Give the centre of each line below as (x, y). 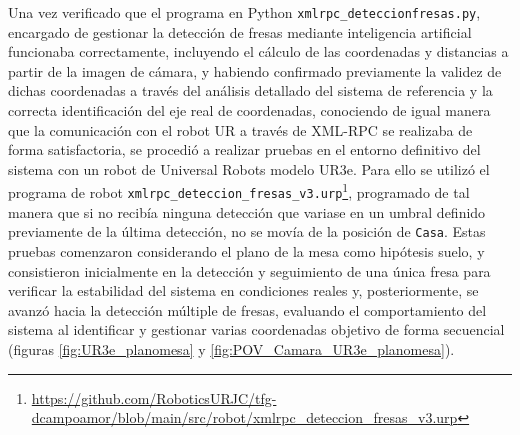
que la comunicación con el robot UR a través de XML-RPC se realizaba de (240, 129)
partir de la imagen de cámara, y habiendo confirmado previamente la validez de (255, 70)
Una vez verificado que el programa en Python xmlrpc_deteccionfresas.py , (244, 12)
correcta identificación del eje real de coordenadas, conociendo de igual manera (249, 110)
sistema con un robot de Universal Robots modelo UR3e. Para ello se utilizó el (249, 168)
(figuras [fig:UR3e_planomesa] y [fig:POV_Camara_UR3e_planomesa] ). (231, 348)
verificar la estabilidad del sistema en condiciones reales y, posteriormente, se (243, 290)
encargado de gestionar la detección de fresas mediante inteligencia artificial (240, 31)
